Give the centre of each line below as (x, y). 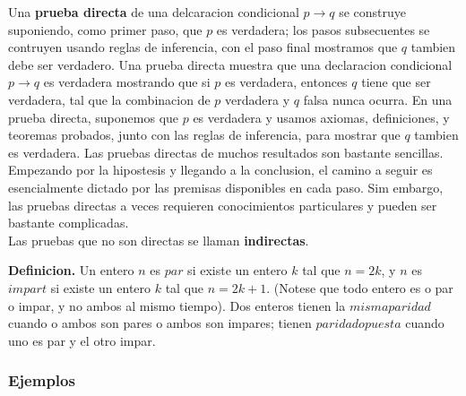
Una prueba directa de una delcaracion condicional (154, 12)
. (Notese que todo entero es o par (360, 287)
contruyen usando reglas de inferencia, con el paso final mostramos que (203, 47)
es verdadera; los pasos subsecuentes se (323, 29)
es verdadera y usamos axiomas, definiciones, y (321, 117)
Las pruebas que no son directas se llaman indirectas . (159, 240)
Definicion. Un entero (71, 270)
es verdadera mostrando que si (127, 82)
